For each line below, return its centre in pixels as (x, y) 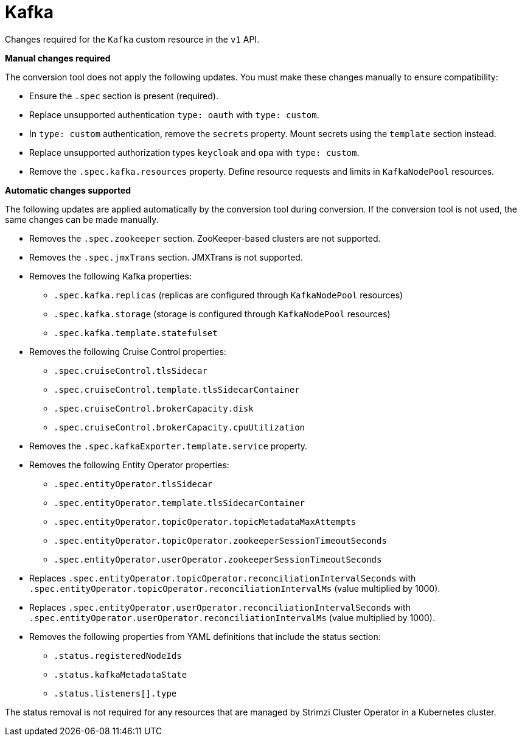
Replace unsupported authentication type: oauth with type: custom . (174, 114)
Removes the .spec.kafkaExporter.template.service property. (169, 446)
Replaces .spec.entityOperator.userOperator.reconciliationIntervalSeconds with (220, 607)
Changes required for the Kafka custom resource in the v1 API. (132, 39)
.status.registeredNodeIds (118, 655)
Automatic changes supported (68, 190)
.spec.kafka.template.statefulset (136, 333)
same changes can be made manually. (82, 219)
